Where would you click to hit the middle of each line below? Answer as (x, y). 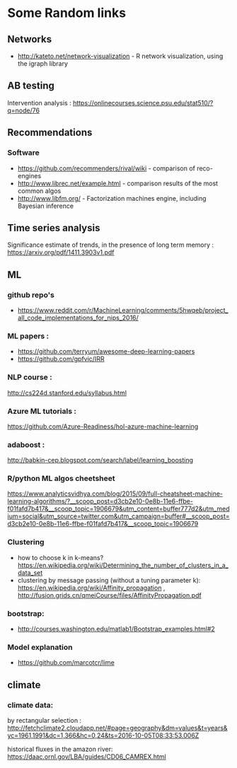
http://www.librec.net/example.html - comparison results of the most (117, 183)
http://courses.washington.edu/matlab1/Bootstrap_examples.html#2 (116, 629)
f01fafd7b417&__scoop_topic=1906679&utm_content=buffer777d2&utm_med (118, 509)
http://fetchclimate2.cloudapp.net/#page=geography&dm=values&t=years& (117, 728)
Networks (29, 39)
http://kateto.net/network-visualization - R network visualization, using (120, 56)
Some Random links (67, 13)
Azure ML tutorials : (42, 411)
